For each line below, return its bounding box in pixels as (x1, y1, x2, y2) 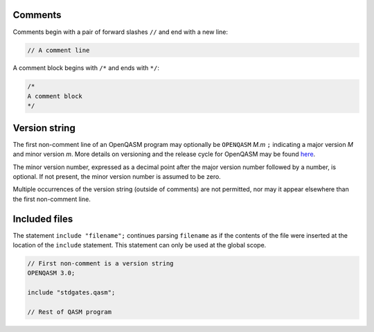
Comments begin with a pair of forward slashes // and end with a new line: (12, 28, 229, 36)
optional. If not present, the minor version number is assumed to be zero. (12, 172, 221, 180)
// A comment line (27, 46, 90, 54)
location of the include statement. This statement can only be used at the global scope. (12, 241, 267, 249)
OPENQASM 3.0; (27, 269, 75, 277)
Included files (12, 213, 73, 225)
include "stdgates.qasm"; (27, 288, 116, 297)
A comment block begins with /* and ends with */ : (12, 64, 159, 72)
